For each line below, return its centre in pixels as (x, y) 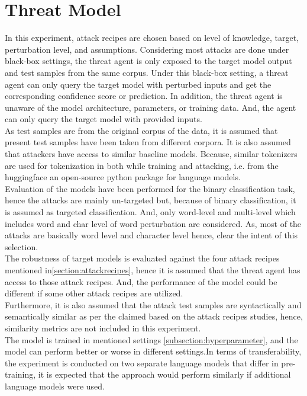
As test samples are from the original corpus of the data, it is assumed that (141, 130)
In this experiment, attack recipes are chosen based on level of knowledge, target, (152, 38)
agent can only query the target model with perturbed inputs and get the (138, 84)
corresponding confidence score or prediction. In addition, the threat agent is (144, 96)
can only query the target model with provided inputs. (104, 119)
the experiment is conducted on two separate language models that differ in (142, 363)
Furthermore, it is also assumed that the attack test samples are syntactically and (153, 304)
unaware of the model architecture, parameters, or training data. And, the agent (151, 107)
